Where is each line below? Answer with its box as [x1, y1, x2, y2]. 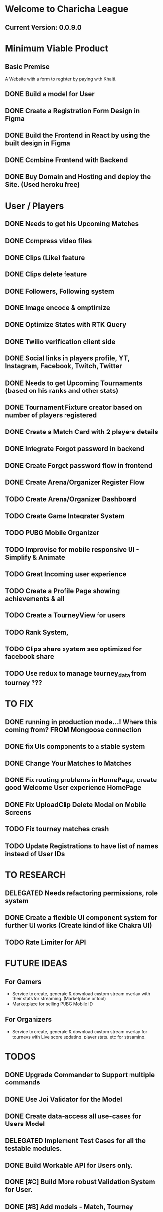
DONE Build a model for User [5, 90, 95, 98]
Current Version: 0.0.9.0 [5, 23, 82, 32]
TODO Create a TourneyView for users [5, 611, 126, 620]
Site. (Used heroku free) [5, 180, 80, 189]
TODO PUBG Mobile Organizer [5, 528, 99, 537]
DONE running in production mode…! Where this [5, 718, 157, 726]
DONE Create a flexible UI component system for [5, 913, 158, 922]
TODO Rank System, [5, 628, 69, 636]
